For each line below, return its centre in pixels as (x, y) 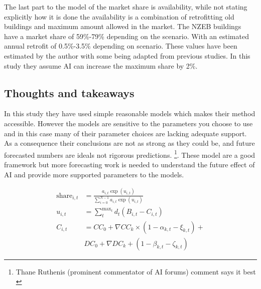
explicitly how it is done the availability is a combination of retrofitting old (119, 16)
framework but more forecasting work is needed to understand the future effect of (129, 164)
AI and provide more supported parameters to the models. (94, 174)
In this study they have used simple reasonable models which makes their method (130, 113)
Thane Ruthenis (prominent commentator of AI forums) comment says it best (136, 271)
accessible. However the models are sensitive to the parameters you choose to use (128, 123)
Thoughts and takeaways (69, 92)
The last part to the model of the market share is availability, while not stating (126, 7)
